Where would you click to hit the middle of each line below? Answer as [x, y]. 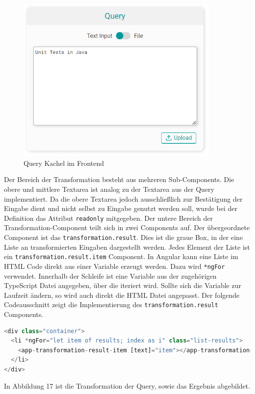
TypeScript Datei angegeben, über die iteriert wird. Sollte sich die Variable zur [123, 285]
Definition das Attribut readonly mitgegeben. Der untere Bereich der [109, 218]
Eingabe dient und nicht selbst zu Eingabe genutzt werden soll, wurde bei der [121, 208]
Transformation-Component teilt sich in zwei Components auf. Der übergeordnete [127, 227]
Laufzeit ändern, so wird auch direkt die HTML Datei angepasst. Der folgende [122, 295]
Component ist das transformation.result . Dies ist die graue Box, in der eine [124, 237]
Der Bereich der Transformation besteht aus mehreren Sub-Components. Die [119, 179]
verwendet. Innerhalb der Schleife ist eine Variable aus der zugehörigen [110, 276]
